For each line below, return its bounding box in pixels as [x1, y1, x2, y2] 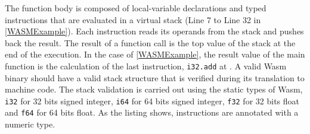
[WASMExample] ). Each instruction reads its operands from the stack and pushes [5, 25, 304, 37]
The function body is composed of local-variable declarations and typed [5, 2, 266, 14]
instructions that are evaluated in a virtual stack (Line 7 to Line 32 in [5, 13, 261, 25]
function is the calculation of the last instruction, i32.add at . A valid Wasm [5, 59, 287, 72]
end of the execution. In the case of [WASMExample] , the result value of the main [5, 48, 305, 60]
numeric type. [5, 118, 55, 130]
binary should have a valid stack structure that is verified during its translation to [5, 71, 305, 84]
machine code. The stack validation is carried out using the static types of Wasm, [5, 83, 303, 95]
